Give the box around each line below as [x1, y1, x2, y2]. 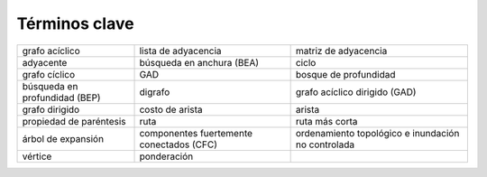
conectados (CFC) [139, 138, 218, 151]
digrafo [139, 86, 170, 98]
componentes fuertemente [139, 126, 253, 139]
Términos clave [16, 14, 134, 33]
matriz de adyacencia [295, 44, 388, 57]
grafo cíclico [22, 68, 76, 80]
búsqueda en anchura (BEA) [139, 56, 260, 69]
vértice [22, 150, 52, 163]
